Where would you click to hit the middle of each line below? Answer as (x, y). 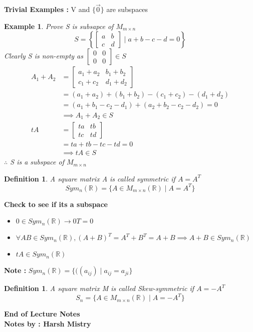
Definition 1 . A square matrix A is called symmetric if (90, 178)
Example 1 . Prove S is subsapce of (59, 26)
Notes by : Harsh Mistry (48, 324)
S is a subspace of (37, 162)
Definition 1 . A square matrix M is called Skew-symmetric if (99, 288)
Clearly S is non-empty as (44, 56)
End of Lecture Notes (42, 314)
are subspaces (127, 9)
